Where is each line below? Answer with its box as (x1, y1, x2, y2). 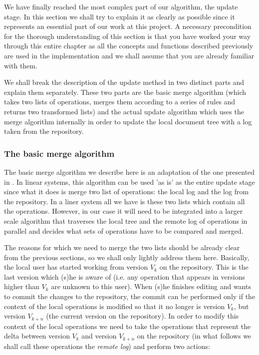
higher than (4, 281, 39, 292)
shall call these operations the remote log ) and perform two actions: (4, 341, 210, 351)
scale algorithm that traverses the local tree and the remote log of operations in (4, 215, 248, 226)
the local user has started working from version (4, 262, 148, 272)
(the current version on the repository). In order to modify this (46, 311, 239, 321)
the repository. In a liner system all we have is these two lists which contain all (4, 196, 245, 206)
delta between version (4, 331, 70, 341)
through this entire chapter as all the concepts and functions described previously (4, 40, 254, 51)
